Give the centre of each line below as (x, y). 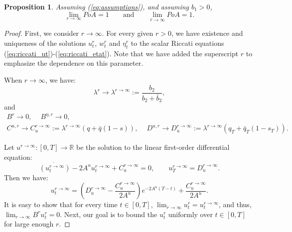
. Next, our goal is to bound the (109, 214)
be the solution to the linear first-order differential (153, 147)
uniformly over (190, 214)
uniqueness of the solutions (45, 43)
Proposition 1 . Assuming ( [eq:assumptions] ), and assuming (97, 6)
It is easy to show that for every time (61, 204)
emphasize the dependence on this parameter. (74, 63)
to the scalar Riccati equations (177, 43)
